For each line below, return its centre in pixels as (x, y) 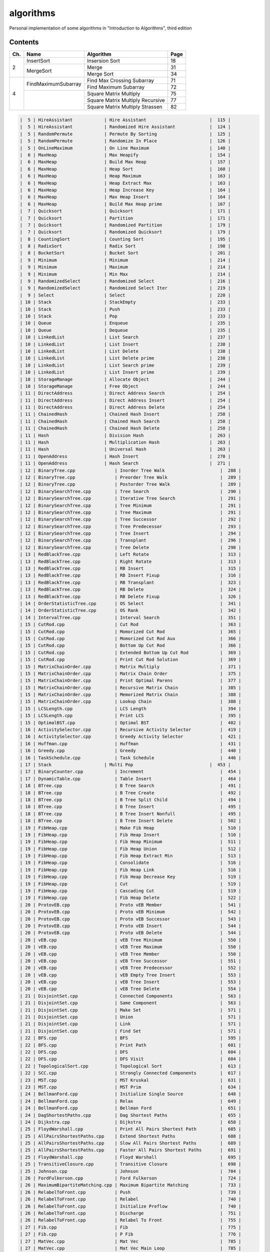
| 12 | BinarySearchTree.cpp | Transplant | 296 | (130, 540)
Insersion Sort (103, 61)
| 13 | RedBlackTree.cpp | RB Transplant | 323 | (130, 582)
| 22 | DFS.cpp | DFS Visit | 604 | (130, 1059)
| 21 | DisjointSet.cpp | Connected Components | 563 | (130, 996)
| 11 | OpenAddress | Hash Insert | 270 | (125, 456)
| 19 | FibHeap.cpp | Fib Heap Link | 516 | (130, 870)
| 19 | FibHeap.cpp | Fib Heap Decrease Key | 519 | (130, 877)
